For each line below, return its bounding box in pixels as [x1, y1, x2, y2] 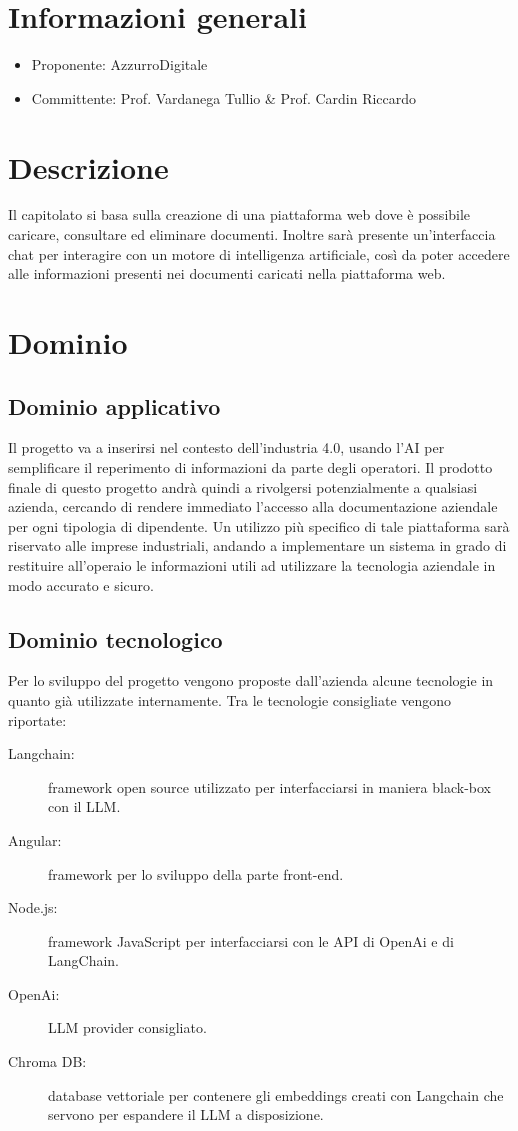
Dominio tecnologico [8, 623, 223, 654]
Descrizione [8, 146, 169, 187]
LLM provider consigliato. [48, 1017, 207, 1038]
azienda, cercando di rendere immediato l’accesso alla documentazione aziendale [8, 496, 498, 517]
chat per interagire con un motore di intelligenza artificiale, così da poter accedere [8, 243, 510, 264]
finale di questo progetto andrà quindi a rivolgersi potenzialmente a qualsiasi [8, 476, 478, 497]
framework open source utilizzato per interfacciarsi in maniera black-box [48, 776, 491, 797]
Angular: [8, 829, 62, 850]
